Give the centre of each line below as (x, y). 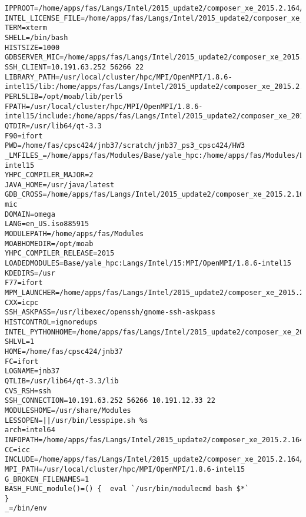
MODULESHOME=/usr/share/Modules (68, 410)
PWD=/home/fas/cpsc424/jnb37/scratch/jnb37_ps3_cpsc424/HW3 (125, 146)
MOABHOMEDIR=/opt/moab (49, 243)
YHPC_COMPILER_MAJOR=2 (49, 175)
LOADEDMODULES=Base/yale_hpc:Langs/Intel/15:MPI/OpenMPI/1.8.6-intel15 (148, 264)
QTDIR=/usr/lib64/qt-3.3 (53, 126)
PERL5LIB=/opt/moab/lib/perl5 (64, 96)
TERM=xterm (26, 28)
